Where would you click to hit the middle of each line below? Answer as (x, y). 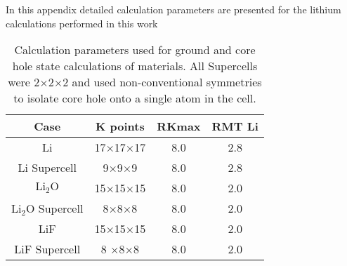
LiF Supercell (47, 249)
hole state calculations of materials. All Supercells (135, 66)
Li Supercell (47, 168)
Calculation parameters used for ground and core (135, 50)
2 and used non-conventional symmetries (162, 82)
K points (120, 126)
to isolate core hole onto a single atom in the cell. (135, 98)
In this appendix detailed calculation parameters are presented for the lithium (173, 9)
